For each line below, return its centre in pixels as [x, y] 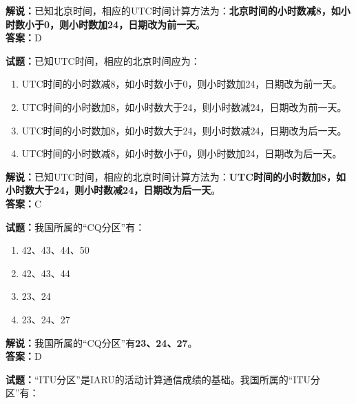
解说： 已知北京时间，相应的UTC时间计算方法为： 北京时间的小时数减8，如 [173, 10]
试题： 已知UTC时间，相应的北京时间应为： [103, 60]
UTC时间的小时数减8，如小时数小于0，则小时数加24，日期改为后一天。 [182, 153]
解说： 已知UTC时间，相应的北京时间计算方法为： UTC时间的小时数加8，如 [176, 176]
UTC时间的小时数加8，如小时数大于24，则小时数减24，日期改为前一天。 [184, 107]
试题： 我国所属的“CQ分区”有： [75, 226]
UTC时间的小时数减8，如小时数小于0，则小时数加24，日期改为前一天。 [182, 84]
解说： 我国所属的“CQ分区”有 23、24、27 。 [102, 342]
